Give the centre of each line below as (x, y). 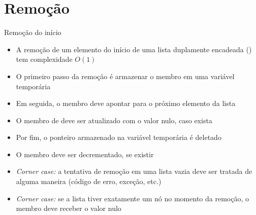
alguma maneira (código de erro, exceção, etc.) (89, 181)
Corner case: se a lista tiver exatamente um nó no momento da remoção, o (132, 198)
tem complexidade (44, 59)
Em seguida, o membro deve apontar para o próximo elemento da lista (126, 103)
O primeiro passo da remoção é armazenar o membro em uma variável (125, 76)
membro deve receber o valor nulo (69, 208)
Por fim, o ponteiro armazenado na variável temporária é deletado (119, 137)
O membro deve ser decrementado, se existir (85, 154)
